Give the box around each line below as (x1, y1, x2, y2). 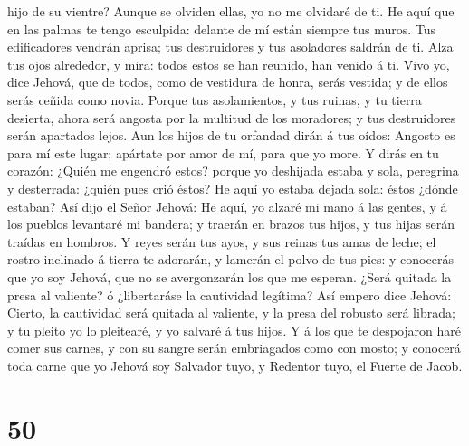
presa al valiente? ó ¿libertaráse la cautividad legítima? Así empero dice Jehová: (7, 285, 452, 304)
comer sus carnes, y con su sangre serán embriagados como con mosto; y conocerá (7, 338, 461, 357)
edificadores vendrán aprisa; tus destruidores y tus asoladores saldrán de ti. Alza (7, 37, 454, 56)
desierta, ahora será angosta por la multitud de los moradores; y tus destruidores (7, 108, 456, 127)
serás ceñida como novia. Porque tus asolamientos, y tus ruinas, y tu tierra (7, 90, 422, 109)
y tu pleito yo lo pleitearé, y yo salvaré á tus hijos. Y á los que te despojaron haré (7, 320, 462, 339)
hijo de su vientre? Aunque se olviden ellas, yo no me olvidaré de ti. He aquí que (7, 2, 455, 20)
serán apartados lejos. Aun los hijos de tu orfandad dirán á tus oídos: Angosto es (7, 126, 455, 145)
